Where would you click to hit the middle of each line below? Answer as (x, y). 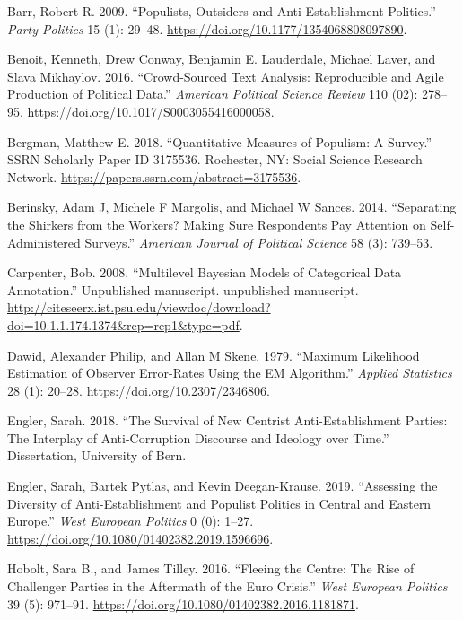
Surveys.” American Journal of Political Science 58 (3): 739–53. (259, 242)
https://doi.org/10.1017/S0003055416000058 (149, 111)
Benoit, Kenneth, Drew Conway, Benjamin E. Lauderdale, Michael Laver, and (222, 59)
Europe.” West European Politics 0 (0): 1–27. (131, 521)
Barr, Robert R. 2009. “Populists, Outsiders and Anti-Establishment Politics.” (222, 11)
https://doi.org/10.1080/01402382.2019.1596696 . (140, 538)
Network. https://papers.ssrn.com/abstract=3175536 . (154, 176)
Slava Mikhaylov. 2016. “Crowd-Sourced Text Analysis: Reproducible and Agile (226, 76)
